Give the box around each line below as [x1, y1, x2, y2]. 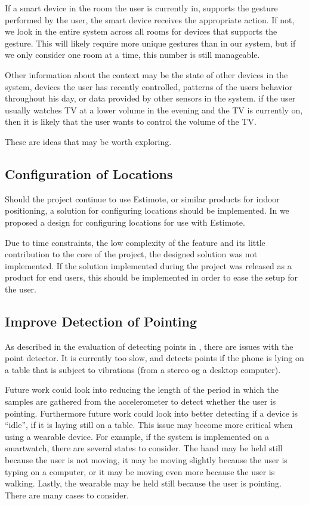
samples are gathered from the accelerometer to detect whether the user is [5, 395, 276, 408]
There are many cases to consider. [5, 488, 129, 501]
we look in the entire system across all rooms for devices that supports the [5, 25, 277, 38]
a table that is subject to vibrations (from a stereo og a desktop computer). [5, 363, 281, 375]
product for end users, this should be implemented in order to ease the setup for [5, 271, 298, 284]
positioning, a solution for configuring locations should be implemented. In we [5, 204, 289, 217]
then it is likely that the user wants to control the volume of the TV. [5, 115, 257, 128]
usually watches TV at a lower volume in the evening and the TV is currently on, [5, 103, 303, 116]
